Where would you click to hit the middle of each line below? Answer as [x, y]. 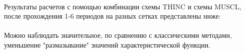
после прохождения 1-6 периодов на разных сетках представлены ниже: [112, 16]
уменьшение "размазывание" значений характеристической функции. [107, 44]
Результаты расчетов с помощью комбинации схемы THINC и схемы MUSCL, [123, 6]
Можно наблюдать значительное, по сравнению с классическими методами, [118, 35]
